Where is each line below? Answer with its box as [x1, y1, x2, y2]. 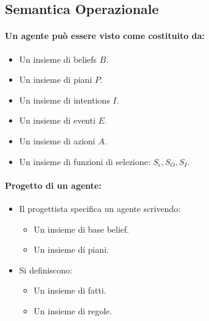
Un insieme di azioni [19, 134, 95, 147]
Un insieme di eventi [19, 114, 96, 127]
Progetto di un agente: [5, 178, 101, 191]
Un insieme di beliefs [19, 52, 97, 65]
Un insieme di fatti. [33, 284, 106, 297]
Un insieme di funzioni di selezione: [19, 155, 151, 168]
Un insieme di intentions [19, 93, 110, 106]
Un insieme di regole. [33, 304, 112, 317]
